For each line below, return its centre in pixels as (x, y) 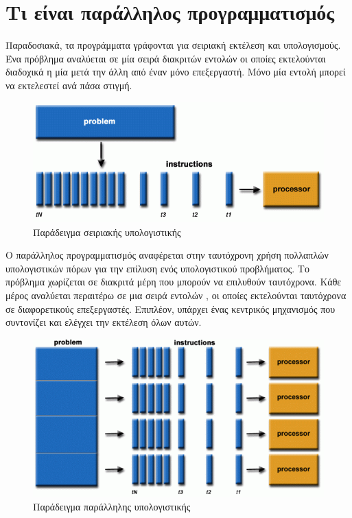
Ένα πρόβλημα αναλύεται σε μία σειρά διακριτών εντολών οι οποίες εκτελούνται (166, 58)
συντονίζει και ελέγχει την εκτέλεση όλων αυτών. (104, 322)
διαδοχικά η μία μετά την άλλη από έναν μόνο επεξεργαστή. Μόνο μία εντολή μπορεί (176, 72)
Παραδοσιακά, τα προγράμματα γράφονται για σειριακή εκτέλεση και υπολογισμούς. (173, 45)
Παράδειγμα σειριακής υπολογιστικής (107, 232)
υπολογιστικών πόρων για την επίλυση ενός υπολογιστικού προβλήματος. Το (157, 268)
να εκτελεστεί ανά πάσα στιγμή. (69, 85)
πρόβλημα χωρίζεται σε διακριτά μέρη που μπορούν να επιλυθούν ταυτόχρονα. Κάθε (174, 282)
